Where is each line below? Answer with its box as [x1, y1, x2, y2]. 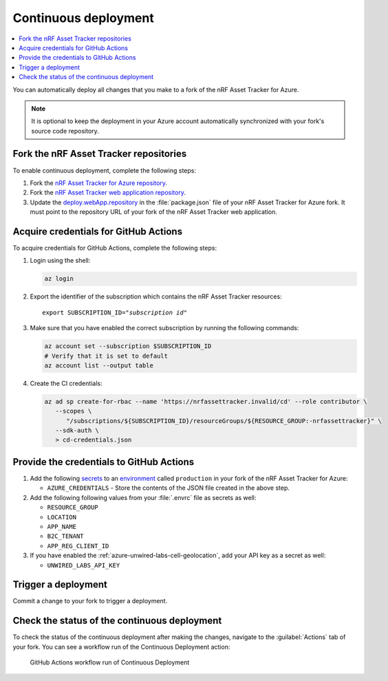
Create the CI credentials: [30, 379, 103, 387]
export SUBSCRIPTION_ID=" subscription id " [42, 308, 188, 316]
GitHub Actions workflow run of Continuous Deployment [30, 658, 190, 667]
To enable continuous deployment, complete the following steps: [12, 166, 196, 175]
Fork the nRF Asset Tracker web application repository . [30, 188, 186, 197]
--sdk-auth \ [55, 426, 100, 435]
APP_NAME [47, 523, 77, 530]
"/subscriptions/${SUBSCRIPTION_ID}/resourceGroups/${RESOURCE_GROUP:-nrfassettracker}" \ [66, 417, 382, 424]
